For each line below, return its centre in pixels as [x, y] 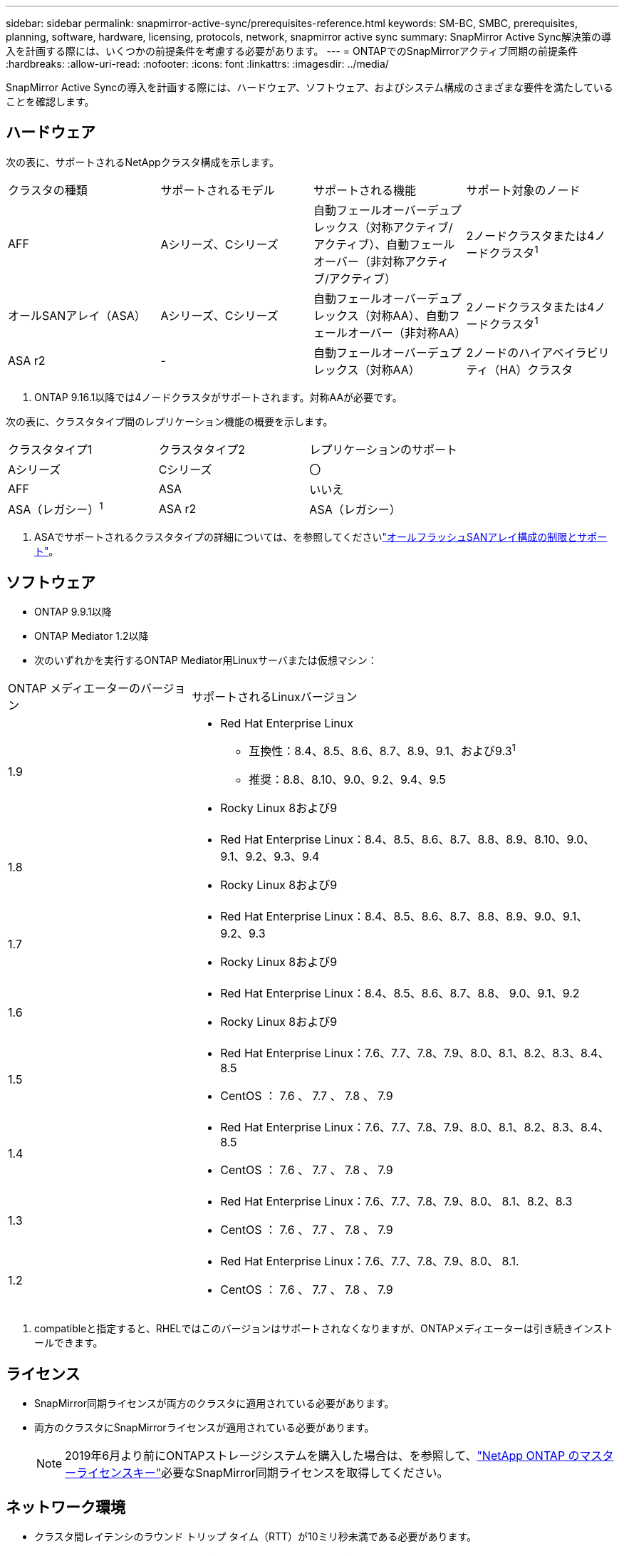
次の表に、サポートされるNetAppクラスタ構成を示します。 [142, 162]
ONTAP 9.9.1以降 [73, 612]
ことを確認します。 [50, 102]
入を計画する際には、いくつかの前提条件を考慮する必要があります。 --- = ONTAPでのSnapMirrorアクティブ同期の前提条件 [292, 51]
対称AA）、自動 [409, 315]
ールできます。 [69, 1343]
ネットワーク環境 [66, 1507]
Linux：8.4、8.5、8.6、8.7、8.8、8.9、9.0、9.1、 [456, 917]
